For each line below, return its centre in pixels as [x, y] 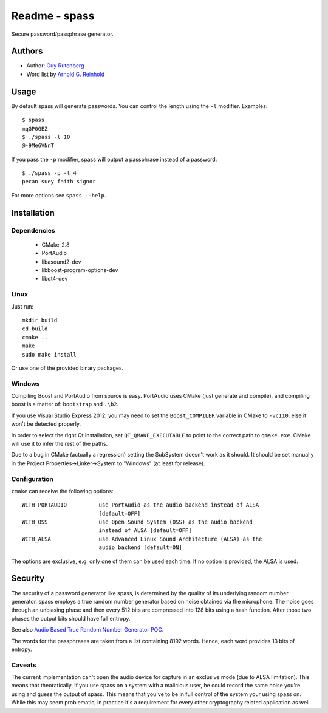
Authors [27, 51]
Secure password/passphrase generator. [62, 34]
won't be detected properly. [46, 424]
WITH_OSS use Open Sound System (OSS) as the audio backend [137, 522]
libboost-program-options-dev [80, 270]
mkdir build [40, 320]
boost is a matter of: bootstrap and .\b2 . [65, 404]
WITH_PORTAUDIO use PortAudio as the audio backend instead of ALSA [141, 505]
